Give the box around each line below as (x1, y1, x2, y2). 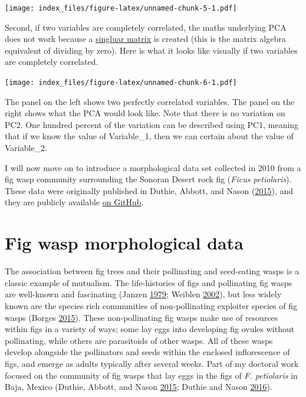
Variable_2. (5, 142, 48, 154)
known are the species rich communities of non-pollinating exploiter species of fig (5, 299, 297, 311)
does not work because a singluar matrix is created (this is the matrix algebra (5, 32, 286, 45)
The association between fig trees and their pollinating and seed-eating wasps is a (5, 265, 300, 277)
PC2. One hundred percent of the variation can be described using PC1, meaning (5, 118, 299, 130)
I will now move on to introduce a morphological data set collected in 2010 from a (5, 161, 301, 173)
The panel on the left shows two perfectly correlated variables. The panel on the (5, 95, 295, 107)
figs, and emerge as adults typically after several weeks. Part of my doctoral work (5, 357, 299, 369)
